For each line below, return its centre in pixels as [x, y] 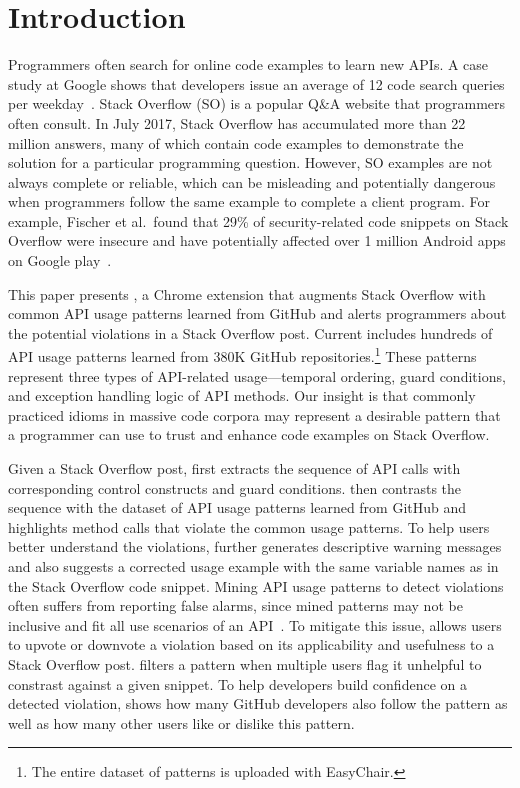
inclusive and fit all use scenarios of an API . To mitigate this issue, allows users [255, 624]
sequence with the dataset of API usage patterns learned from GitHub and [237, 507]
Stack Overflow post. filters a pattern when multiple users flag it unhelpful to [245, 664]
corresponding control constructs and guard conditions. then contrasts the [235, 487]
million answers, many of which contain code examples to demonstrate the [236, 142]
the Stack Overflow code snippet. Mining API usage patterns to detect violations [256, 585]
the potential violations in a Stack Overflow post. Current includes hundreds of [250, 332]
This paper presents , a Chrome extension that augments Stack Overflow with [247, 293]
